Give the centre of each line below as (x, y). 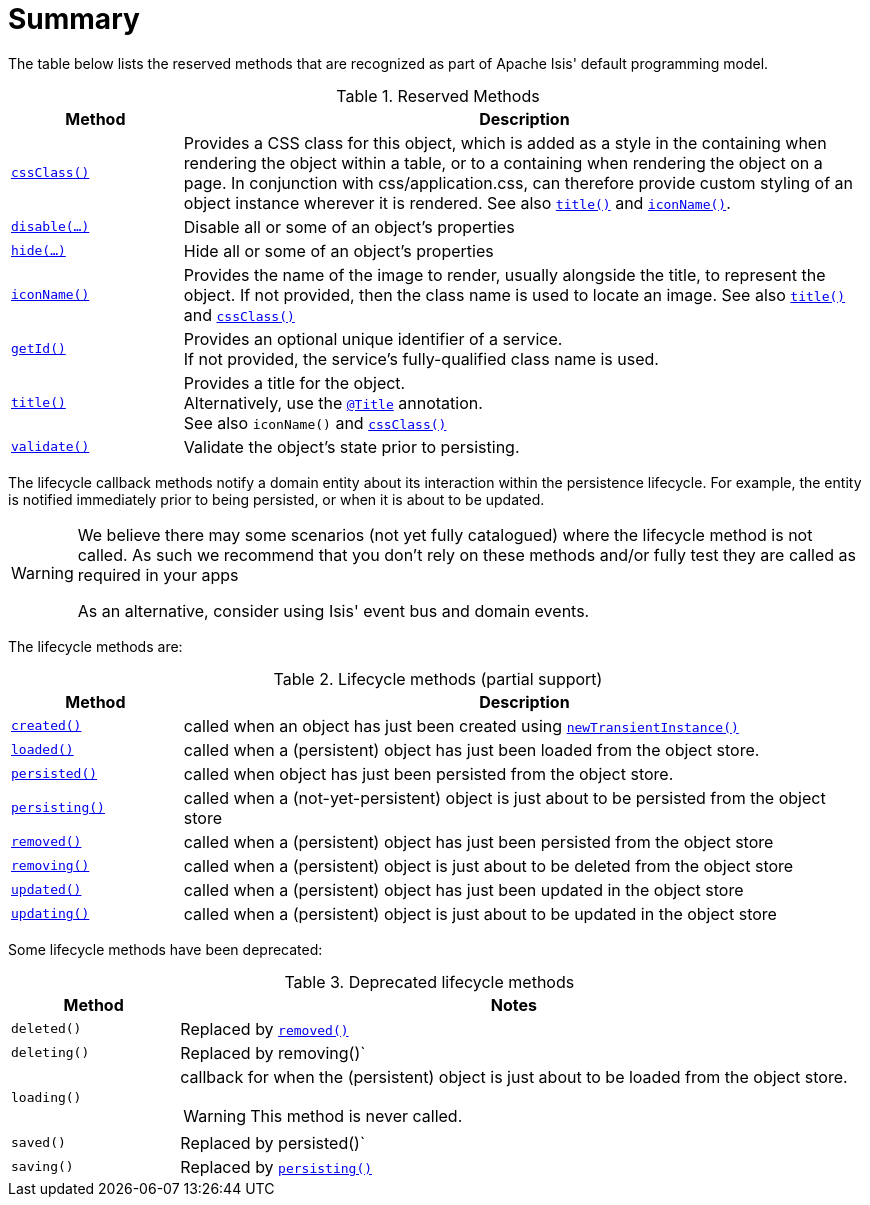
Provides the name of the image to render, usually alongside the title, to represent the (504, 274)
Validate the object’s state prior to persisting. (351, 446)
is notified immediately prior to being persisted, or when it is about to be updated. (276, 499)
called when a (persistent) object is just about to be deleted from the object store (488, 865)
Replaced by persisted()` (273, 1142)
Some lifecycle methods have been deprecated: (165, 949)
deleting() (50, 1053)
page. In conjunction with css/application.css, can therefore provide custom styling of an (518, 182)
